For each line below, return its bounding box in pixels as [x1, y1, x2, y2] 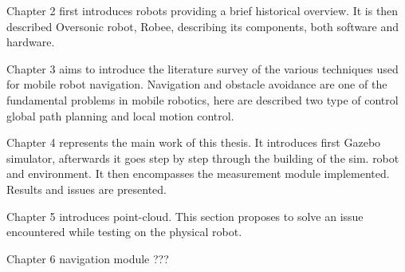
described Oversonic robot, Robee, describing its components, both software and [6, 18, 399, 34]
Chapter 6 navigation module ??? [6, 250, 169, 266]
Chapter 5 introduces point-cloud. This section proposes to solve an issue [6, 207, 364, 224]
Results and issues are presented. [6, 180, 167, 197]
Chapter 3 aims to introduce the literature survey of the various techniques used [6, 60, 399, 77]
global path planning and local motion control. [6, 107, 234, 124]
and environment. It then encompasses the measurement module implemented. [6, 165, 390, 182]
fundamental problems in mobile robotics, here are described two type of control [6, 91, 399, 108]
